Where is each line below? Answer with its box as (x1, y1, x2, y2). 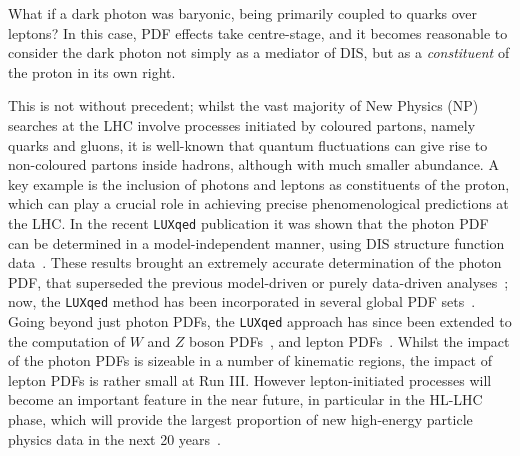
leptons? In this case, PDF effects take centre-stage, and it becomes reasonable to (8, 22, 508, 43)
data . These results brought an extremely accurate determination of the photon (8, 252, 502, 273)
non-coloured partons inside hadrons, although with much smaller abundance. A (8, 154, 499, 175)
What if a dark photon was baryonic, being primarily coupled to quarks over (8, 3, 478, 23)
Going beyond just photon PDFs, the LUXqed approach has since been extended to (8, 311, 512, 332)
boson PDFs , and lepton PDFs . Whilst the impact (189, 330, 510, 351)
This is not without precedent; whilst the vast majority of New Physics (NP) (8, 95, 479, 116)
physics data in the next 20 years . (8, 428, 221, 449)
